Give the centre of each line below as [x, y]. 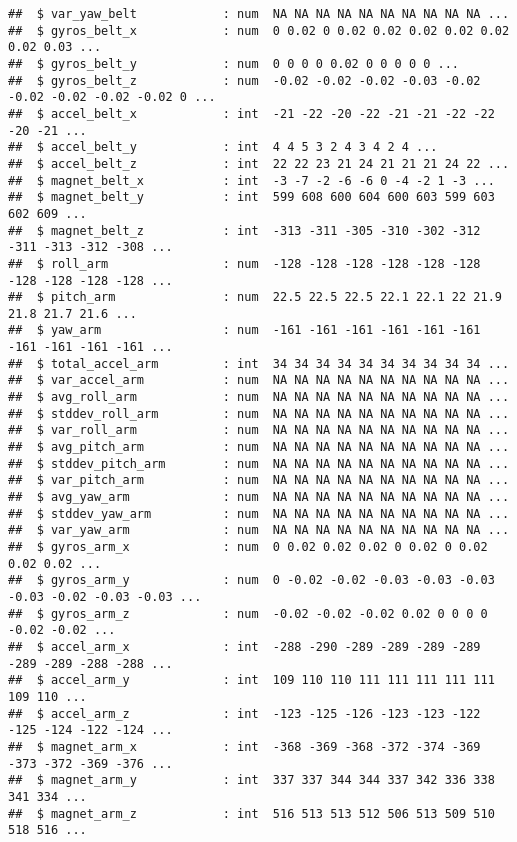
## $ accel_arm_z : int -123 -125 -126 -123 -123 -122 [244, 713]
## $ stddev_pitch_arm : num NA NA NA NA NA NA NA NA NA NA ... [259, 463]
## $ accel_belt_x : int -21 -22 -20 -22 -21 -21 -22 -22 [251, 113]
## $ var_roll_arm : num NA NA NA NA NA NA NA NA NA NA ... [259, 430]
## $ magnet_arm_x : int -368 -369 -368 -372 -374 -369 [244, 746]
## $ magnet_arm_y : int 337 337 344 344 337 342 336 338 [251, 780]
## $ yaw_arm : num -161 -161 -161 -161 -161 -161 [244, 330]
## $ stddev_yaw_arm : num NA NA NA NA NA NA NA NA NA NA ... [259, 513]
